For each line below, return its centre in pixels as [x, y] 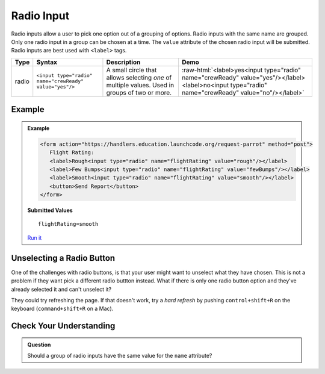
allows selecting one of [139, 77]
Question [39, 344]
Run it [35, 237]
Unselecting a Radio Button [63, 258]
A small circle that [132, 70]
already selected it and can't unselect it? [61, 289]
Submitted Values [50, 210]
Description [123, 62]
